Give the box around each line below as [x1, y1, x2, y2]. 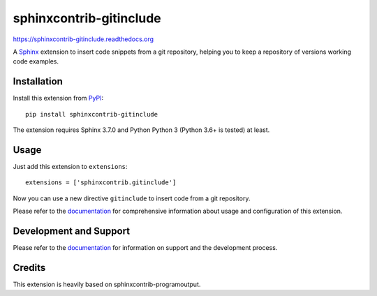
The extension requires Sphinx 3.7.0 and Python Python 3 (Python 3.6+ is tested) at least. [13, 126, 270, 134]
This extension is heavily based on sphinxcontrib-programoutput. [13, 280, 201, 288]
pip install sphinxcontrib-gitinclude [25, 110, 158, 118]
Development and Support [13, 225, 131, 237]
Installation [13, 75, 63, 87]
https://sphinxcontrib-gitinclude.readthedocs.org [13, 35, 154, 43]
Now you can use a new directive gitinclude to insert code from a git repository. [13, 194, 251, 202]
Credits [13, 262, 46, 274]
